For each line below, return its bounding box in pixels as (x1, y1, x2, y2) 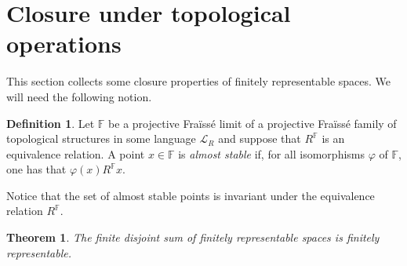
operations (6, 27, 122, 60)
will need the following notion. (6, 88, 152, 104)
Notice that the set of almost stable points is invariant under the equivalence (6, 187, 375, 203)
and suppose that (218, 130, 301, 147)
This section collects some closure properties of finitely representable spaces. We (6, 73, 391, 89)
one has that (6, 161, 67, 177)
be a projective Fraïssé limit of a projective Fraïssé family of (108, 115, 397, 131)
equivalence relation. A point (6, 145, 145, 162)
